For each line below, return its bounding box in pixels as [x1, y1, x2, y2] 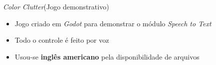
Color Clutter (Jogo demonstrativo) [3, 1, 109, 11]
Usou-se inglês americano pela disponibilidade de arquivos [14, 51, 200, 62]
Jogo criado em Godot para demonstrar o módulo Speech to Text [14, 18, 212, 28]
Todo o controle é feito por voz [14, 35, 109, 45]
